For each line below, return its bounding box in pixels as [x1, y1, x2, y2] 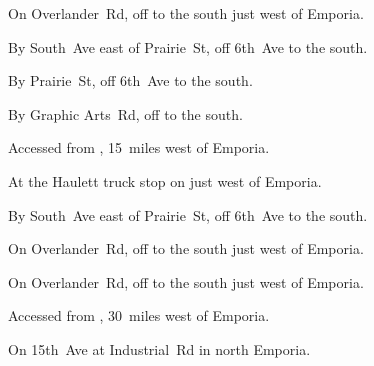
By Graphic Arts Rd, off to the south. [8, 103, 243, 124]
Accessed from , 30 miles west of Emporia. [8, 305, 270, 326]
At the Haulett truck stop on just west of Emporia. [8, 170, 322, 191]
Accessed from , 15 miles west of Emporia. [8, 137, 270, 158]
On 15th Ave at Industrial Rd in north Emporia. [8, 338, 311, 359]
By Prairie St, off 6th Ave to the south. [8, 70, 253, 91]
